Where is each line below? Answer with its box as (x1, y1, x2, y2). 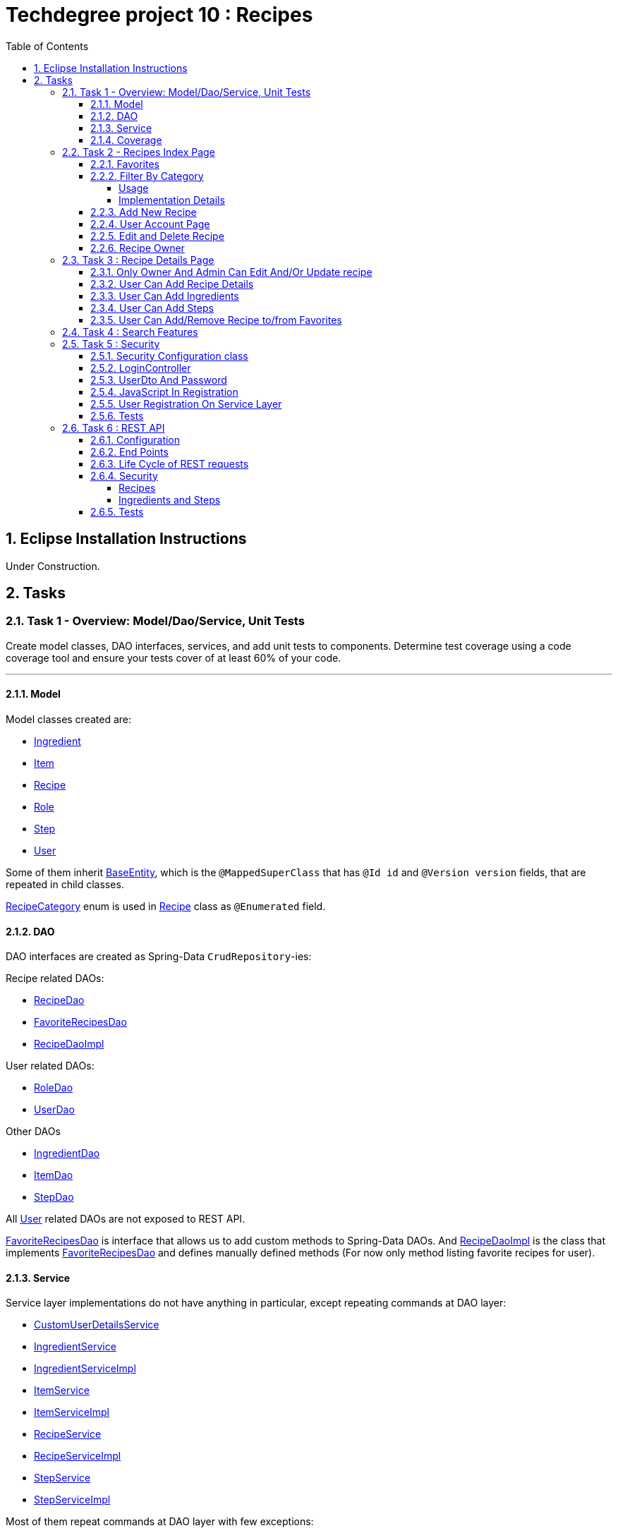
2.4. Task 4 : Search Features (62, 325, 198, 338)
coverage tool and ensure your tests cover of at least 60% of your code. (6, 651, 341, 664)
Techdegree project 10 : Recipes (6, 3, 313, 27)
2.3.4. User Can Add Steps (90, 301, 214, 314)
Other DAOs (6, 1125, 61, 1138)
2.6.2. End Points (90, 445, 169, 458)
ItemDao (34, 1169, 73, 1182)
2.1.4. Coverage (90, 133, 162, 146)
